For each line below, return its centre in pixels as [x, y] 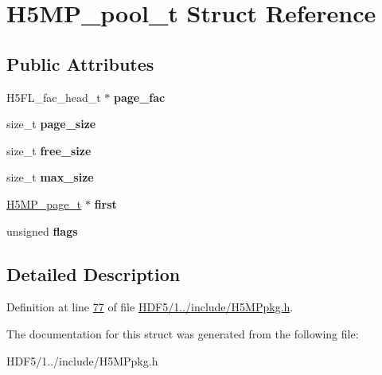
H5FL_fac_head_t [54, 97]
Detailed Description [94, 273]
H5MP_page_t [44, 203]
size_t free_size [49, 150]
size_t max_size [50, 177]
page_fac [139, 97]
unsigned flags [42, 230]
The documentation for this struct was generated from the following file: [183, 333]
